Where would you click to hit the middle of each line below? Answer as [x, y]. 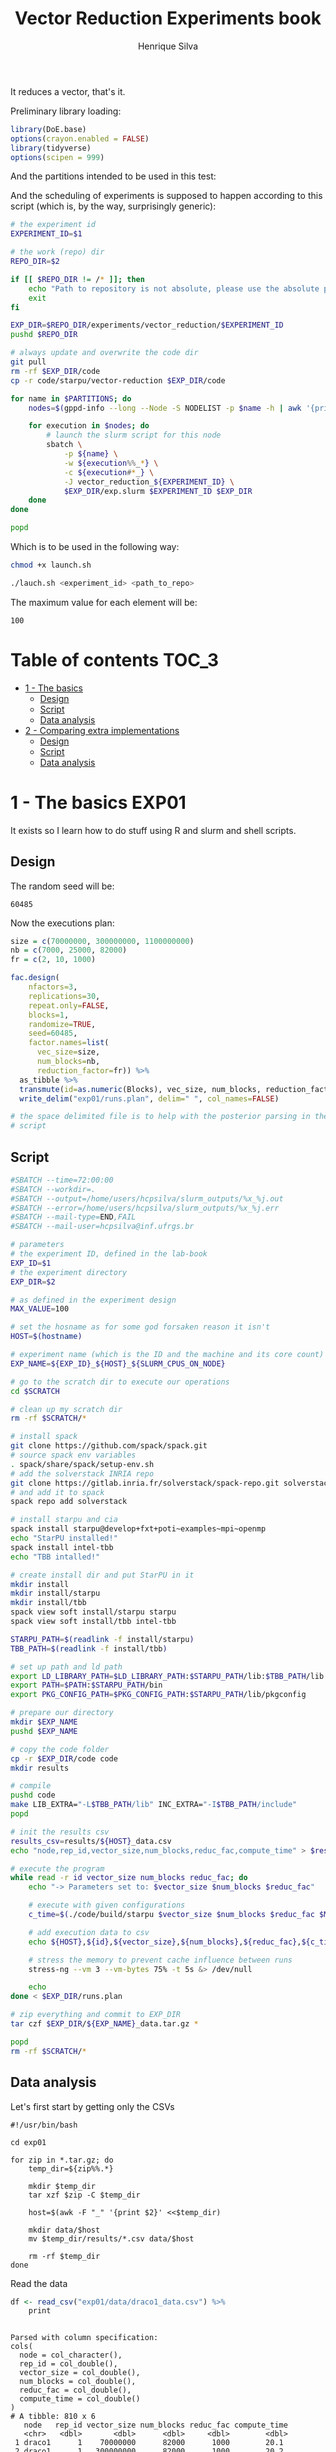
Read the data [39, 2283]
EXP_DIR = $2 [33, 1282]
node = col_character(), [71, 2355]
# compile [31, 1786]
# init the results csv [60, 1832]
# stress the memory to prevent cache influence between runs [160, 1960]
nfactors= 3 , [53, 987]
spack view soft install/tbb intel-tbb [93, 1622]
